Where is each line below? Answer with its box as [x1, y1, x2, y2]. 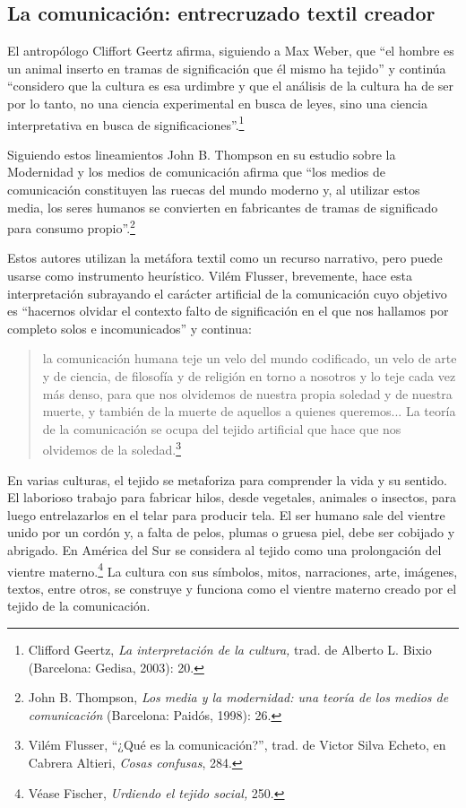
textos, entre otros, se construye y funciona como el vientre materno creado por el [7, 578, 457, 597]
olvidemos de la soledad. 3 [42, 438, 181, 459]
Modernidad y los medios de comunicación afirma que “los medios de [7, 162, 385, 181]
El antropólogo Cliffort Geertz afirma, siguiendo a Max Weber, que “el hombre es [7, 41, 454, 60]
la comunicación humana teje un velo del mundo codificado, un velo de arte [42, 349, 457, 368]
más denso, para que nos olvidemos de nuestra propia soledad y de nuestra [42, 384, 453, 403]
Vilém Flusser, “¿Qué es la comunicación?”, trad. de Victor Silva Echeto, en [28, 735, 446, 754]
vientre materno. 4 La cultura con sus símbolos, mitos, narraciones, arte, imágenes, [7, 559, 458, 580]
